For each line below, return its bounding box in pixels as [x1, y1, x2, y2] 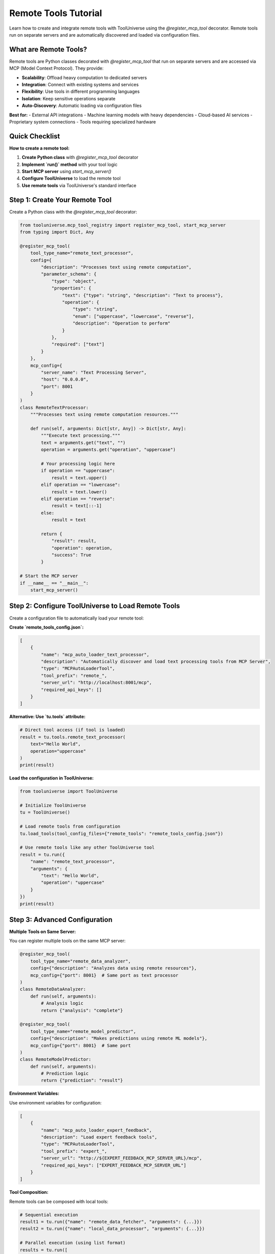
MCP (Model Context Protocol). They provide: [9, 65, 104, 71]
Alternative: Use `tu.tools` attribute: [9, 714, 86, 720]
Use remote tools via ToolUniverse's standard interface [22, 182, 137, 188]
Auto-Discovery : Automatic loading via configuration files [22, 103, 142, 109]
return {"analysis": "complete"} [41, 1007, 123, 1013]
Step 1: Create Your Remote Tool [9, 196, 112, 204]
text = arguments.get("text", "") [41, 439, 126, 445]
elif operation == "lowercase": [41, 482, 120, 488]
